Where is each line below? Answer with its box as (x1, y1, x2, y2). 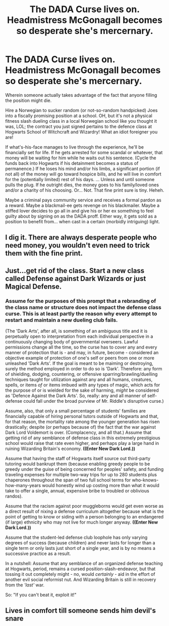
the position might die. (5, 97, 52, 103)
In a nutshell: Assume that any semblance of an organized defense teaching (5, 561, 163, 567)
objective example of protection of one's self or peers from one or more (5, 355, 155, 361)
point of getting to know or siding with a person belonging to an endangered (5, 514, 164, 520)
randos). (5, 493, 23, 499)
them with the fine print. (5, 249, 83, 258)
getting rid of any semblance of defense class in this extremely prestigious (5, 435, 160, 441)
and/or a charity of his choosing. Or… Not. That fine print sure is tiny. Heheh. (5, 187, 164, 193)
